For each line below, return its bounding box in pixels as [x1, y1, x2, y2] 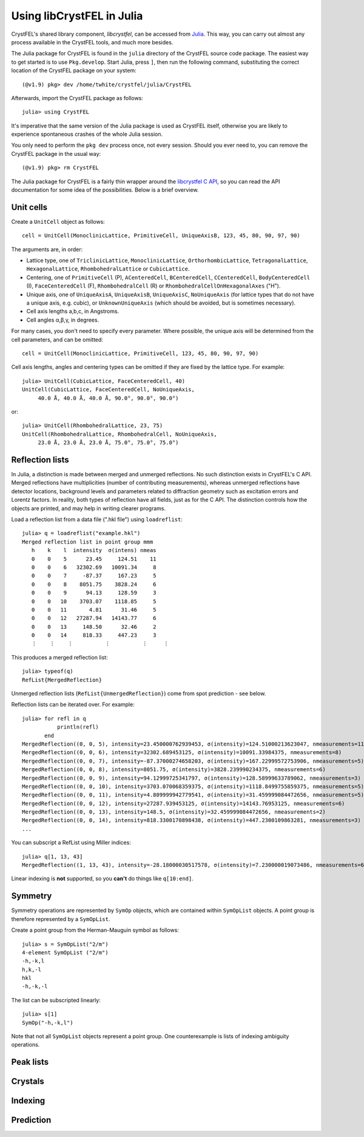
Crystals [11, 1076, 45, 1087]
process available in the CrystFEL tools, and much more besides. [11, 38, 174, 46]
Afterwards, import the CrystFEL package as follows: [11, 94, 144, 101]
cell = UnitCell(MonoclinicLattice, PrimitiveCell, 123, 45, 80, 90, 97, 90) [22, 350, 259, 357]
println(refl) [56, 724, 99, 730]
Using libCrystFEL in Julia [11, 9, 143, 22]
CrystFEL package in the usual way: [11, 150, 101, 157]
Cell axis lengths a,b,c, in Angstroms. [26, 308, 120, 315]
